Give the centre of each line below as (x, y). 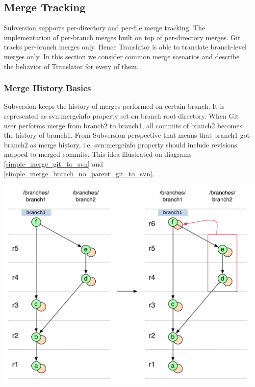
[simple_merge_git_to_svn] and (54, 163)
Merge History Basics (48, 88)
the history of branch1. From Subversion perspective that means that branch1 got (127, 135)
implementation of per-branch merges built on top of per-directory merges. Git (122, 37)
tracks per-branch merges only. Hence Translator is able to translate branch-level (125, 47)
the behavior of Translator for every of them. (71, 66)
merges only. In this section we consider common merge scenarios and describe (122, 56)
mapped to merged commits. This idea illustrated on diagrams (98, 154)
